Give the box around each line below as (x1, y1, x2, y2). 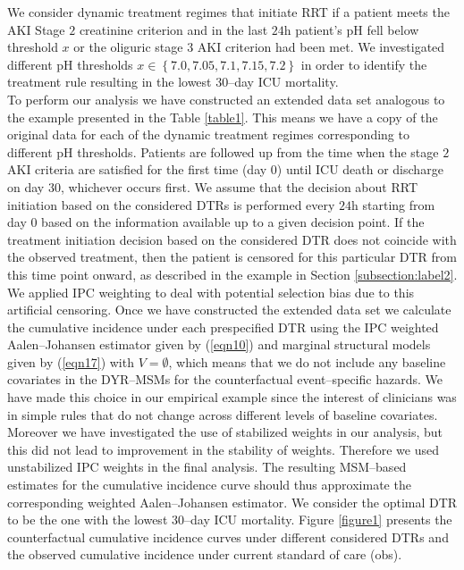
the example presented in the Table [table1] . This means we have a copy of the (7, 107, 438, 126)
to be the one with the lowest (7, 510, 168, 529)
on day (7, 177, 45, 196)
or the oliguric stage (73, 38, 183, 56)
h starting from (351, 195, 435, 214)
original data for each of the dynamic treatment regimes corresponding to (7, 125, 409, 144)
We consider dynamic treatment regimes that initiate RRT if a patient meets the (7, 3, 450, 21)
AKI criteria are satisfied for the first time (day (7, 160, 267, 179)
